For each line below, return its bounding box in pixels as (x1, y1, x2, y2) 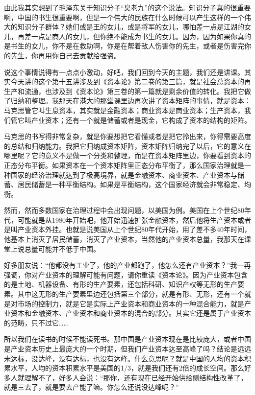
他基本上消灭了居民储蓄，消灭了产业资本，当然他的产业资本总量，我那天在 (4, 234, 244, 244)
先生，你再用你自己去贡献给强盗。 (10, 50, 121, 60)
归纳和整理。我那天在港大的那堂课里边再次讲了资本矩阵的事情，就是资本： (10, 95, 251, 106)
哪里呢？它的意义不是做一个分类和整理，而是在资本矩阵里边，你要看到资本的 (4, 150, 251, 161)
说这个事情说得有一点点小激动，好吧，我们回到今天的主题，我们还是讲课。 (4, 67, 244, 77)
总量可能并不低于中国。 (24, 243, 100, 254)
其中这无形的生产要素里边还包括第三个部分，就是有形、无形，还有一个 (17, 289, 244, 299)
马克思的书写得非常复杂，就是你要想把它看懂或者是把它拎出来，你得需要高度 (4, 131, 251, 141)
